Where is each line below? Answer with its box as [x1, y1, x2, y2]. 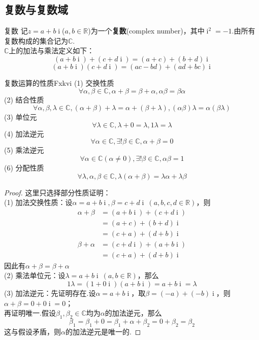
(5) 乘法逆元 [4, 145, 44, 155]
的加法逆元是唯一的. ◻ [65, 326, 141, 336]
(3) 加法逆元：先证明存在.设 [4, 288, 96, 298]
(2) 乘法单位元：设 [4, 270, 66, 281]
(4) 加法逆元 [4, 128, 44, 139]
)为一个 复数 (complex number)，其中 [88, 25, 205, 36]
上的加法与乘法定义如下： [9, 45, 94, 56]
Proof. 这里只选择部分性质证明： [4, 187, 111, 197]
